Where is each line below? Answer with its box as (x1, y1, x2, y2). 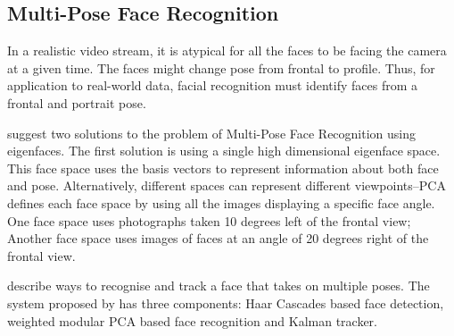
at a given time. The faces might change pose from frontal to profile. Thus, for (7, 58, 435, 77)
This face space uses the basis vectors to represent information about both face (7, 158, 439, 177)
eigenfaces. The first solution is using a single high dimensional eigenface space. (7, 141, 441, 160)
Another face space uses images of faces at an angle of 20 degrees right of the (7, 229, 429, 248)
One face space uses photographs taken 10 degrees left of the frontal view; (7, 211, 411, 230)
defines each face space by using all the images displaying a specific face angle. (7, 193, 435, 212)
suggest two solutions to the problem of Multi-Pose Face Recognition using (7, 123, 417, 142)
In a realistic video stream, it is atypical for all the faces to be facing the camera (7, 41, 447, 60)
